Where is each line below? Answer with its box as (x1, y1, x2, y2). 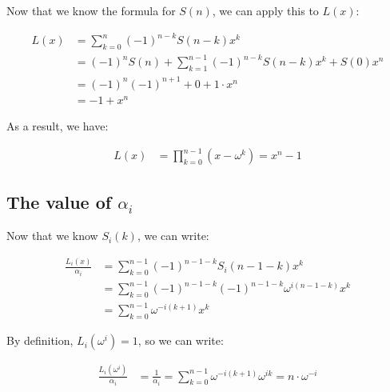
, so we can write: (137, 332, 224, 349)
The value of (6, 190, 112, 214)
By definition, (6, 332, 74, 349)
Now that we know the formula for (6, 2, 176, 18)
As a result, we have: (6, 117, 109, 134)
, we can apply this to (212, 2, 319, 18)
